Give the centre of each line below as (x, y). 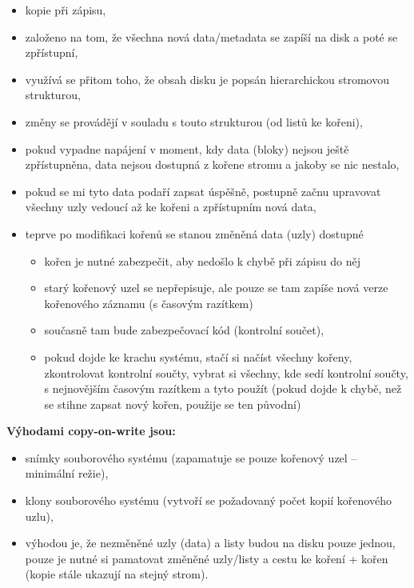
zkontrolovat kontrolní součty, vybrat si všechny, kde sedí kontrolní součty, (226, 372)
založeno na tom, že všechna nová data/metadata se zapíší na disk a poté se (211, 36)
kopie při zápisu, (66, 10)
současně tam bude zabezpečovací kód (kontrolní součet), (184, 330)
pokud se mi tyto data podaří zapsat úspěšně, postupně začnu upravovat (203, 191)
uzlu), (39, 516)
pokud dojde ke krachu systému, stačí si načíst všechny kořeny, (198, 356)
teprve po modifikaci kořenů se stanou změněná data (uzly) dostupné (194, 233)
